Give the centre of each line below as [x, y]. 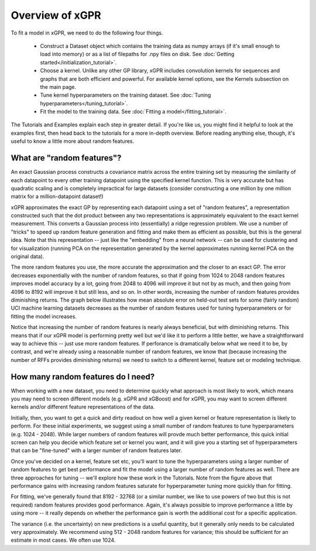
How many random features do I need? [83, 377]
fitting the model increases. [44, 316]
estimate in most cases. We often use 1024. [63, 540]
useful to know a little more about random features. [73, 141]
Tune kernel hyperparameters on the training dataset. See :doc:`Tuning [126, 95]
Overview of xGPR [56, 15]
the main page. [58, 87]
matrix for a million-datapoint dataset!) [57, 197]
